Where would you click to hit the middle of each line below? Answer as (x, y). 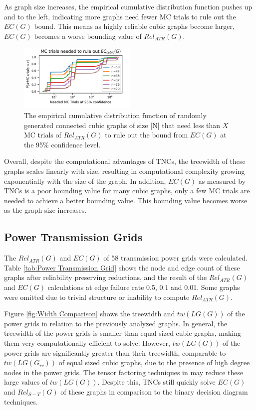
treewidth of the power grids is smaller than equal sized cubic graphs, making (123, 333)
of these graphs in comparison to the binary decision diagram (154, 391)
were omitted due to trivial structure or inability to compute (97, 297)
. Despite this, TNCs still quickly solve (156, 382)
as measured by (222, 181)
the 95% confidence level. (62, 144)
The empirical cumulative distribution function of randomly (115, 115)
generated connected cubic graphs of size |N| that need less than (122, 125)
